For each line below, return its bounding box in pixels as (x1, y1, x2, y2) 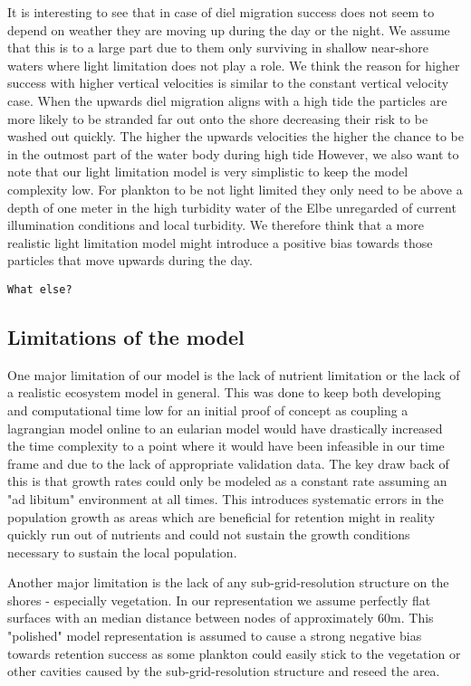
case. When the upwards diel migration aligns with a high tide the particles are (7, 91, 447, 110)
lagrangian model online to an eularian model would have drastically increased (7, 418, 443, 437)
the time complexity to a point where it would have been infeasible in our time (7, 436, 445, 455)
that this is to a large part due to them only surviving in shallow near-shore (7, 38, 428, 57)
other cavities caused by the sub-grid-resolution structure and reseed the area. (7, 662, 440, 681)
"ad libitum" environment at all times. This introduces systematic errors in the (7, 489, 444, 508)
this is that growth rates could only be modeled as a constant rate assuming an (7, 472, 447, 491)
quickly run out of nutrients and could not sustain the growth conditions (7, 525, 410, 544)
